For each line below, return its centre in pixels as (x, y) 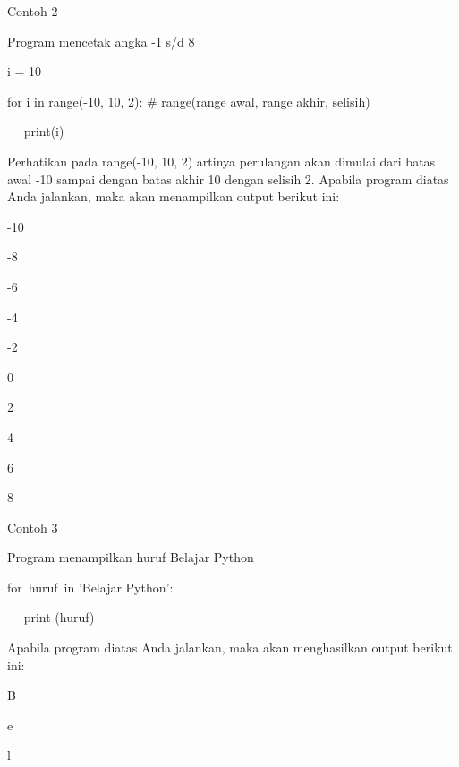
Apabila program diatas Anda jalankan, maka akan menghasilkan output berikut (230, 648)
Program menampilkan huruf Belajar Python (131, 557)
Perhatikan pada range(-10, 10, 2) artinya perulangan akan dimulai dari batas (221, 161)
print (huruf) (59, 617)
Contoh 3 (33, 527)
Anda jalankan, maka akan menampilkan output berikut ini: (174, 196)
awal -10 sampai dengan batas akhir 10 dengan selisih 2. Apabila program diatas (228, 179)
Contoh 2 (33, 11)
